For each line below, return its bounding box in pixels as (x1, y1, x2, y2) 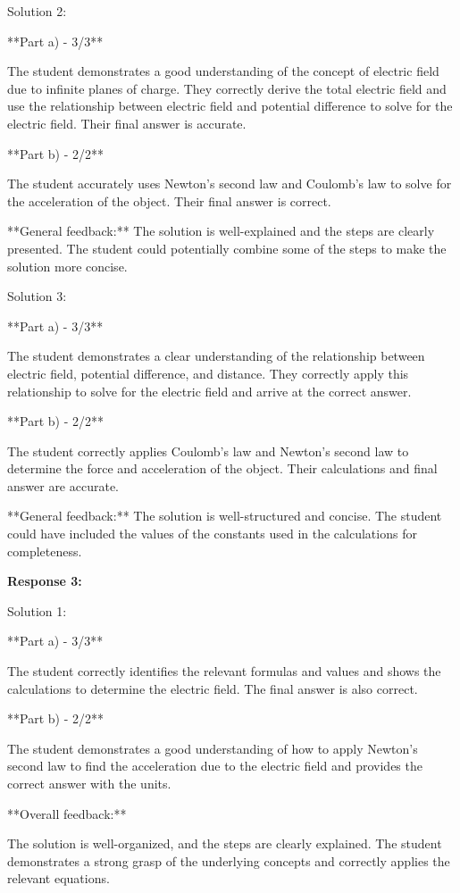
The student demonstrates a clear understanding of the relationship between (7, 346, 425, 365)
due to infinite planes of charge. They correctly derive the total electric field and (7, 79, 447, 97)
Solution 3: (7, 287, 67, 305)
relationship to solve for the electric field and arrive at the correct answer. (7, 381, 412, 400)
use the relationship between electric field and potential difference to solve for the (7, 96, 453, 115)
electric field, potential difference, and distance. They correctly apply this (7, 363, 409, 382)
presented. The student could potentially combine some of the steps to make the (7, 238, 447, 257)
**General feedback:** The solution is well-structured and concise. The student (7, 506, 442, 525)
